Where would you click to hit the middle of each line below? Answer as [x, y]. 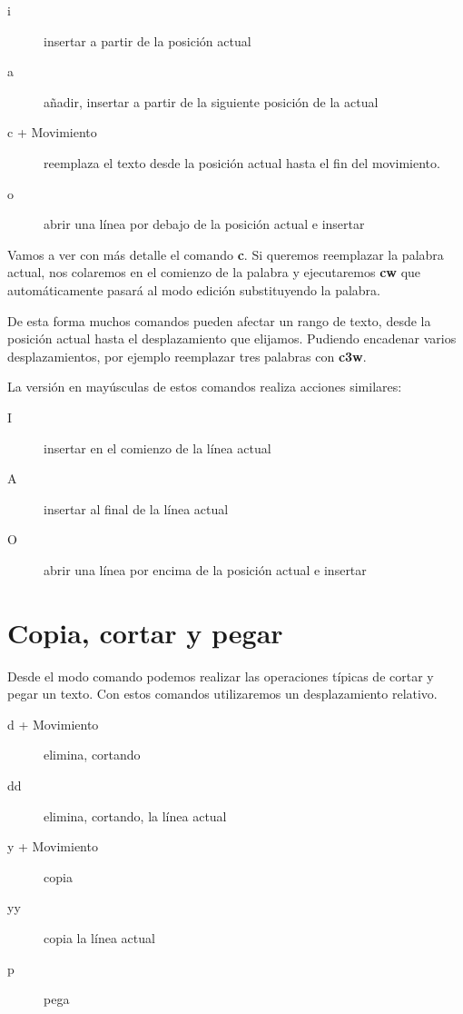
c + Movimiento [52, 132]
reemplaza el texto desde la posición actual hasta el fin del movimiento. [242, 162]
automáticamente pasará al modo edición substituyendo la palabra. [194, 289]
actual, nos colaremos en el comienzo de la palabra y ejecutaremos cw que [214, 272]
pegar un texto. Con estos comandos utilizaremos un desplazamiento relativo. [222, 694]
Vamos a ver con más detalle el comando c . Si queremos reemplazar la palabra [226, 254]
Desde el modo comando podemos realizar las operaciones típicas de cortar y [221, 676]
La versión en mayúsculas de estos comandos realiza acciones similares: [205, 387]
